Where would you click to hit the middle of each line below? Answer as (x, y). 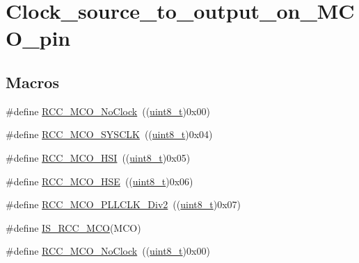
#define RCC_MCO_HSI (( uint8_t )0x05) (98, 157)
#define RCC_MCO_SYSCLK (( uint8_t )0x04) (109, 134)
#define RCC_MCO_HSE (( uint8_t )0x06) (99, 181)
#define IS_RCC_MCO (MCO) (73, 227)
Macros (32, 82)
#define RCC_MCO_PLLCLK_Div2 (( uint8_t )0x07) (123, 204)
